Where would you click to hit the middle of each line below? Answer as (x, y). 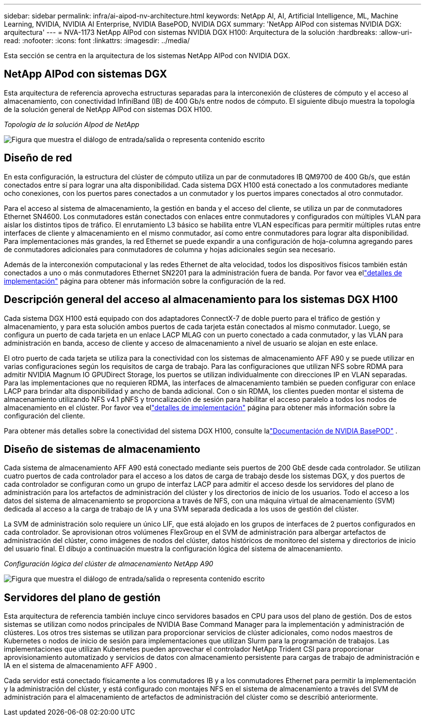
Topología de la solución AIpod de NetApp (72, 124)
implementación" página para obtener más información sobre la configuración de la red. (145, 281)
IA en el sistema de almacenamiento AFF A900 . (81, 666)
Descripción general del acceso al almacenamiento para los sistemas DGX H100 (201, 300)
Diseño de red (38, 158)
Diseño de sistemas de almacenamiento (102, 449)
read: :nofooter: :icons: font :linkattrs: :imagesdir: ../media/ (97, 40)
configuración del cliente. (45, 416)
